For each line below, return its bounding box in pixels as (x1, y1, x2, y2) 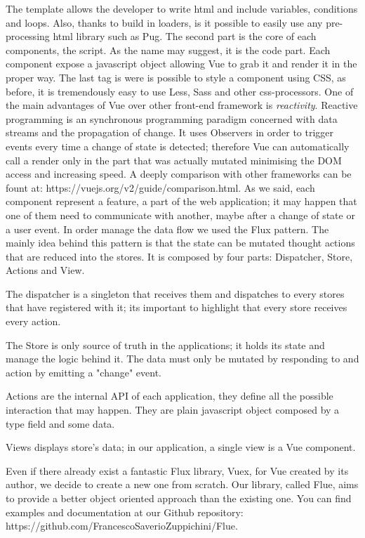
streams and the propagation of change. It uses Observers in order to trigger (6, 125, 334, 140)
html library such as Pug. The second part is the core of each (53, 29, 317, 44)
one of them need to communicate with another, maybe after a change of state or (6, 207, 355, 222)
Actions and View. (6, 263, 85, 277)
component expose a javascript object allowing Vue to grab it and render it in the (6, 56, 357, 71)
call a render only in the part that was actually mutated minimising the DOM (6, 152, 342, 167)
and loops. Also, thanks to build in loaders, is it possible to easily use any (6, 15, 323, 29)
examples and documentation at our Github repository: (6, 504, 244, 519)
